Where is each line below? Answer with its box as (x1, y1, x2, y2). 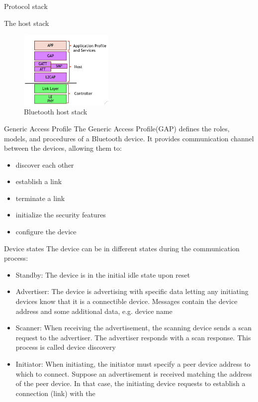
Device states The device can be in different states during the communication (4, 243, 240, 253)
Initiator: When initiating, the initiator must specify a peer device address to (15, 359, 251, 369)
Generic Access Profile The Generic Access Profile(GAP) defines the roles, (4, 123, 230, 133)
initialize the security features (15, 209, 106, 220)
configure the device (15, 226, 77, 237)
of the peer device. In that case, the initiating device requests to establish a (15, 378, 246, 389)
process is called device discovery (15, 342, 116, 352)
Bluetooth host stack (24, 106, 87, 117)
